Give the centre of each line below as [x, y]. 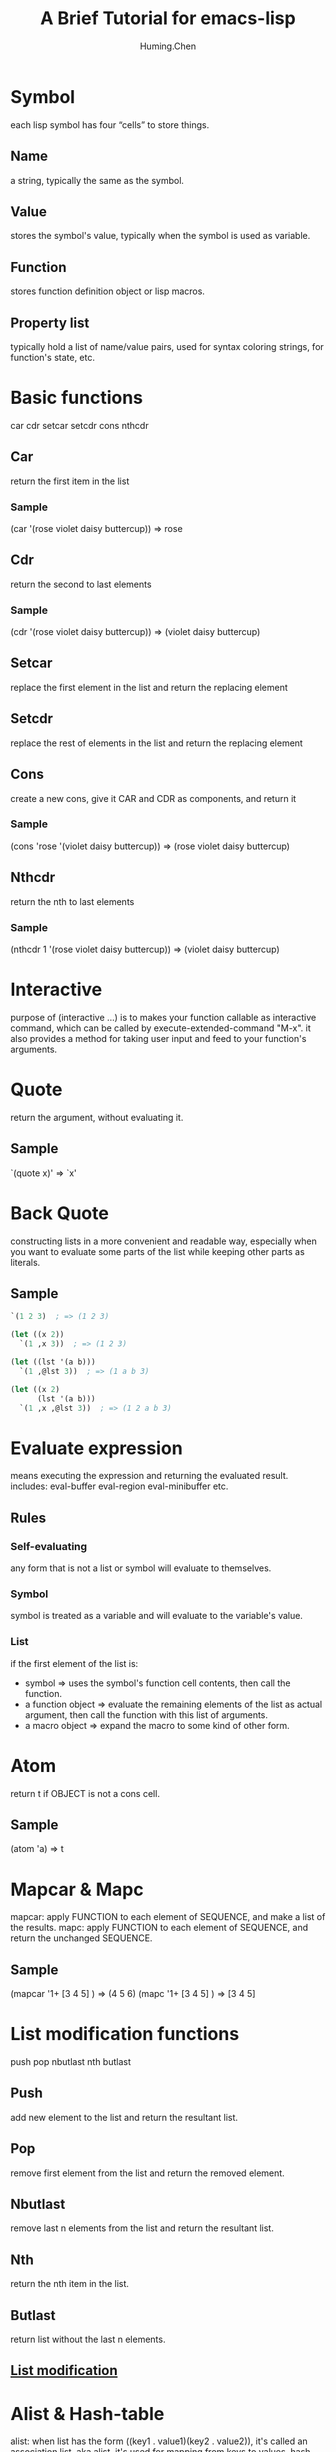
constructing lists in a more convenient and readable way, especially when [163, 1241]
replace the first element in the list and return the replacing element [149, 687]
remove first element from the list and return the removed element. [147, 2173]
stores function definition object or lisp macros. [107, 291]
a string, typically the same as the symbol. [97, 180]
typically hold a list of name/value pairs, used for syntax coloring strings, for [167, 346]
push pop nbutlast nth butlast [71, 2062]
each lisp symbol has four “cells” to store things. [110, 124]
